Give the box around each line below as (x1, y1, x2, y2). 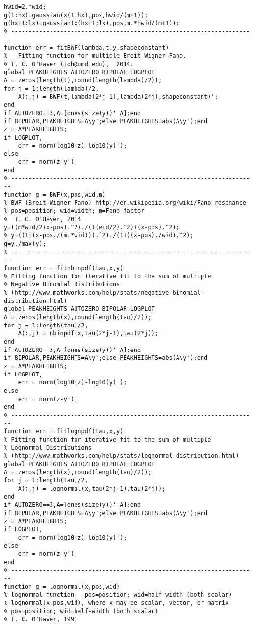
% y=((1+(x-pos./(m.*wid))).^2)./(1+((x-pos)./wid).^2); (4, 232, 194, 239)
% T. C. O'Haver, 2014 (4, 216, 81, 223)
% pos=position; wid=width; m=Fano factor (4, 207, 145, 215)
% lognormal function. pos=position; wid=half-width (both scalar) (4, 591, 232, 599)
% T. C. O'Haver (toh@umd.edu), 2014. (4, 60, 134, 68)
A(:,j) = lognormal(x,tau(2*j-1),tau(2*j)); (18, 485, 166, 492)
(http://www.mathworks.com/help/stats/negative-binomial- (11, 289, 204, 296)
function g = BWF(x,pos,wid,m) (4, 191, 106, 199)
